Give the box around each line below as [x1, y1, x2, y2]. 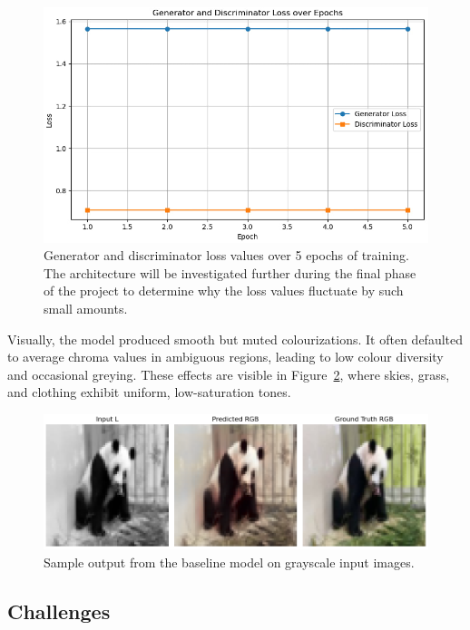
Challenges [7, 597, 111, 625]
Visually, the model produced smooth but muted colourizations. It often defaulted [7, 329, 464, 348]
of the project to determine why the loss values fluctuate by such [44, 281, 404, 300]
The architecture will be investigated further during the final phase [44, 263, 416, 282]
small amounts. [44, 298, 128, 317]
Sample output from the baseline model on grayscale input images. [44, 553, 415, 572]
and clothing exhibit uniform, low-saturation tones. [7, 383, 291, 402]
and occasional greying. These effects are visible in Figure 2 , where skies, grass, [7, 364, 450, 383]
